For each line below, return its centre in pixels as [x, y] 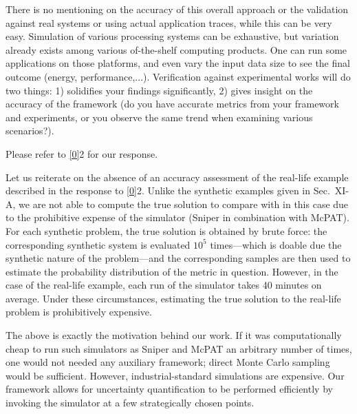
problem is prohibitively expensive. [79, 312]
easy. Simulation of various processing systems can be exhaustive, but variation [172, 36]
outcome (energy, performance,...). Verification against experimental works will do [178, 76]
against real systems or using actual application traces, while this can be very [169, 22]
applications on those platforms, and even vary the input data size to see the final [178, 63]
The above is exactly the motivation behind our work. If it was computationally [174, 335]
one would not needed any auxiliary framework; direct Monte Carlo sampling [168, 362]
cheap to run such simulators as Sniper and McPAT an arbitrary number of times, [179, 348]
